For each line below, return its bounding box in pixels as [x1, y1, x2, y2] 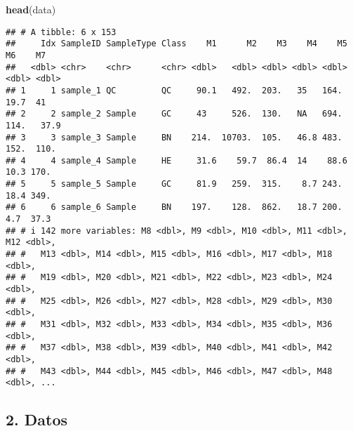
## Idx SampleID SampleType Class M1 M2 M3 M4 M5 [6, 39, 347, 49]
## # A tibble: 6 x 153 [6, 27, 116, 37]
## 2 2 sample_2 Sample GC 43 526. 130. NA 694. [6, 109, 342, 119]
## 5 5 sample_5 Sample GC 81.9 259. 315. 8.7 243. [6, 179, 342, 190]
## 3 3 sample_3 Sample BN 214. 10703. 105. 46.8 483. [6, 132, 342, 142]
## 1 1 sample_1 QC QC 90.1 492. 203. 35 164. [6, 85, 342, 95]
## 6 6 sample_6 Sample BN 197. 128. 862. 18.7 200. [6, 202, 342, 213]
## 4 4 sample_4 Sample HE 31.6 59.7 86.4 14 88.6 [6, 155, 347, 166]
